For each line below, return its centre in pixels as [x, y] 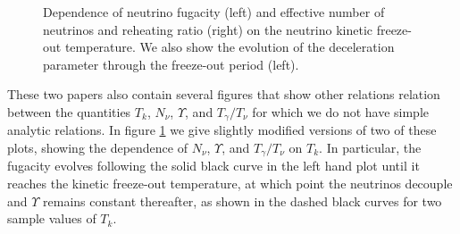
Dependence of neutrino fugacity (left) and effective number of [214, 12]
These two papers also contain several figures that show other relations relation [224, 94]
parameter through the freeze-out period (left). [171, 64]
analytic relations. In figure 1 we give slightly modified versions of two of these [222, 130]
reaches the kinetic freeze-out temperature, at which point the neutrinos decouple [230, 184]
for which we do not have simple [341, 111]
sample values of [52, 218]
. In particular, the [370, 148]
